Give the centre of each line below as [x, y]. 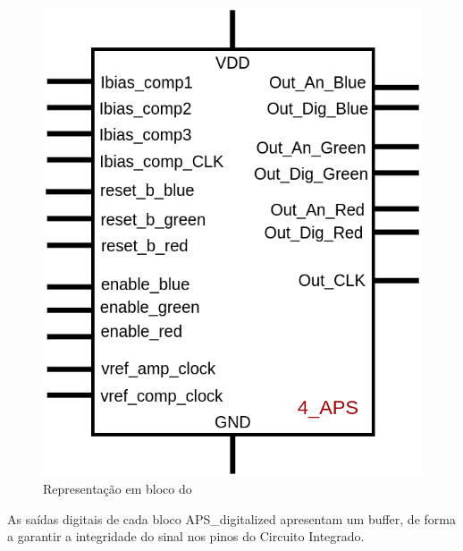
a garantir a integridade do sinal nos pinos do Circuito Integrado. [186, 536]
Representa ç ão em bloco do [118, 489]
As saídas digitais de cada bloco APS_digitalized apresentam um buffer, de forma [231, 518]
